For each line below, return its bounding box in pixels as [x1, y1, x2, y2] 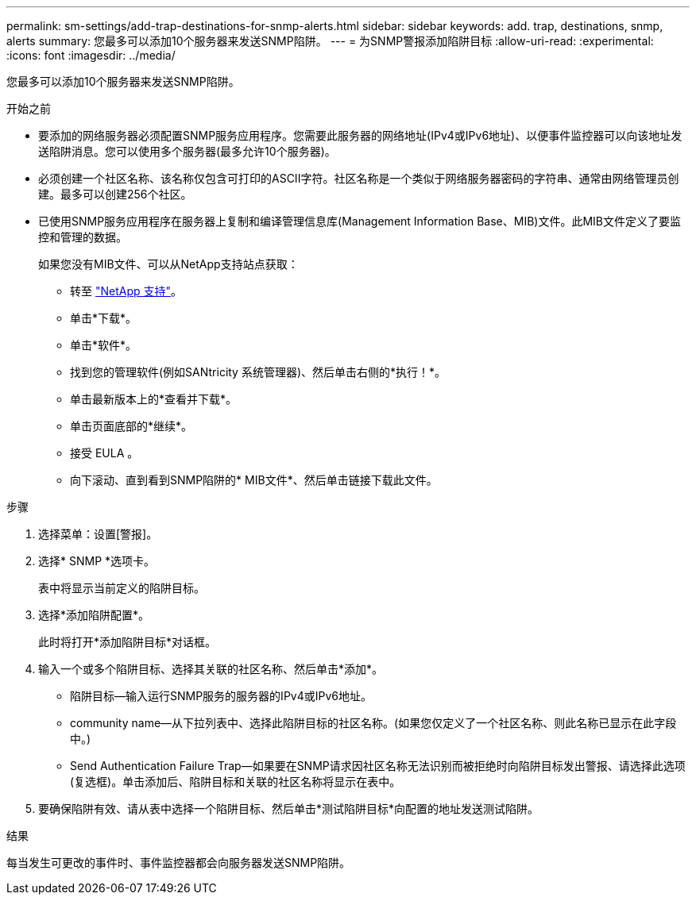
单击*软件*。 [70, 338, 137, 352]
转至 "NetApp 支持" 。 [70, 284, 183, 298]
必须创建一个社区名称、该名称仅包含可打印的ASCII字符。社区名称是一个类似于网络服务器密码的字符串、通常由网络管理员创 [38, 171, 679, 185]
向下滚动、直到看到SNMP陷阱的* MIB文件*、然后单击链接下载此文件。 [70, 473, 438, 487]
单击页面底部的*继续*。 [70, 419, 193, 433]
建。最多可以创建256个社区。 [38, 187, 192, 201]
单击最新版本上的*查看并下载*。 [70, 392, 238, 406]
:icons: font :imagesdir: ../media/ [6, 48, 176, 62]
